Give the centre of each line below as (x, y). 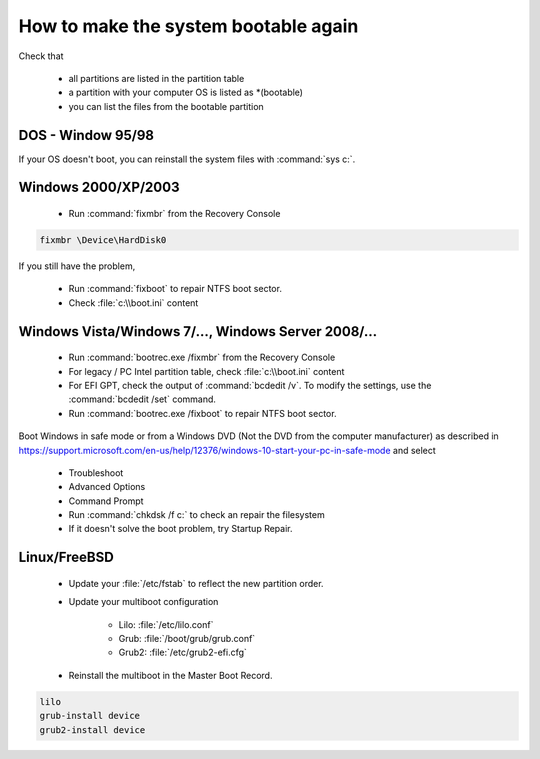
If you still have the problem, (77, 266)
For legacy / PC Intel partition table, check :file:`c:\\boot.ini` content (206, 371)
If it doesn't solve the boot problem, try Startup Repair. (181, 529)
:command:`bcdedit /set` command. (142, 399)
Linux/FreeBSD (66, 557)
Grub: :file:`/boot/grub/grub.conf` (187, 639)
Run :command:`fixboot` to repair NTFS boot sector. (175, 289)
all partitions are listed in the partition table (156, 78)
